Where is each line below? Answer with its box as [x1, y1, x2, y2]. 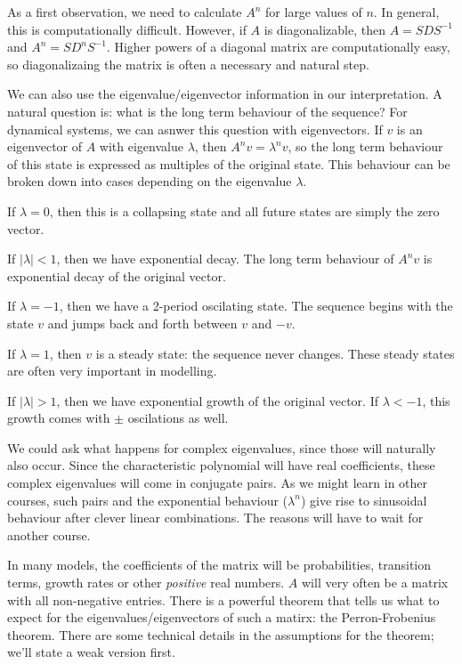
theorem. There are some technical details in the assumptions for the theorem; [7, 625, 434, 644]
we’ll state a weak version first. [7, 643, 175, 661]
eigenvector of [7, 137, 83, 156]
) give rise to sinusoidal [300, 490, 427, 509]
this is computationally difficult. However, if [7, 20, 247, 38]
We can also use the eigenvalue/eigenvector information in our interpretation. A [7, 85, 442, 103]
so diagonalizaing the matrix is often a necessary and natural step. [7, 54, 369, 73]
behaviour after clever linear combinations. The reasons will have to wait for [7, 508, 424, 527]
